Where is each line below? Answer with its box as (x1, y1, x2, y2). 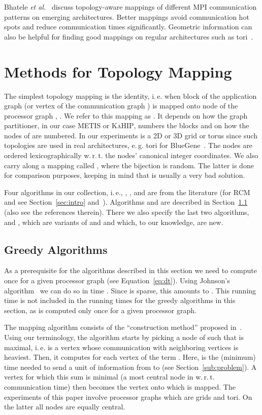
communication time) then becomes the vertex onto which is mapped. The (4, 381, 236, 392)
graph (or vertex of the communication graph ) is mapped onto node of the (4, 100, 238, 111)
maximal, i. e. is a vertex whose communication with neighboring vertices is (4, 342, 239, 352)
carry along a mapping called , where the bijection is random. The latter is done (4, 160, 254, 170)
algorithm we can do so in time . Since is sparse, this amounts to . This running (4, 285, 256, 295)
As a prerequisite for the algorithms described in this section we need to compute (4, 265, 257, 276)
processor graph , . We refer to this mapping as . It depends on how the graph (4, 110, 248, 121)
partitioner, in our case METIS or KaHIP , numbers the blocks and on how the (4, 120, 249, 131)
